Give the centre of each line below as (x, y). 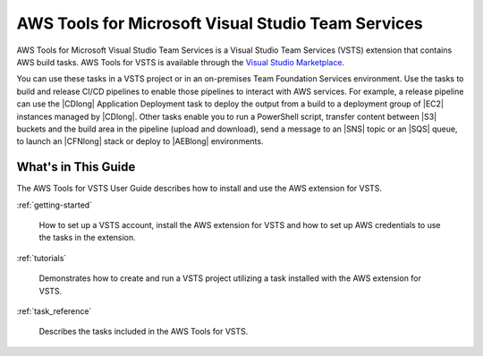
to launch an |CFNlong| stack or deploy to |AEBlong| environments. (140, 141)
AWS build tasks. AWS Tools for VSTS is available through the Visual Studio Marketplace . (180, 62)
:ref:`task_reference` (54, 311)
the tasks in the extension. (87, 238)
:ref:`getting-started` (55, 205)
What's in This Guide (76, 167)
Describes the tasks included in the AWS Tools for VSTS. (144, 332)
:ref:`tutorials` (42, 258)
